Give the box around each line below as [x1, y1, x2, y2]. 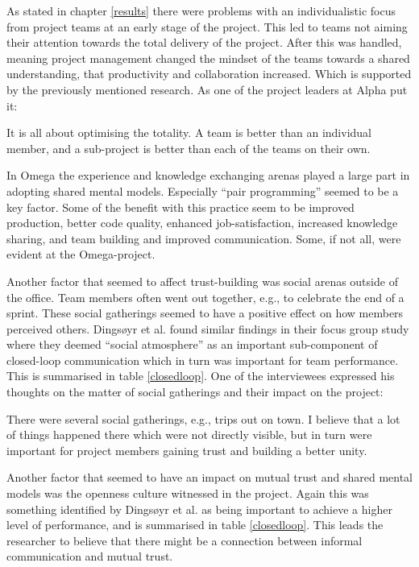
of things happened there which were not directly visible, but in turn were [6, 426, 372, 443]
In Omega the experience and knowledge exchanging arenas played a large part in [6, 167, 410, 184]
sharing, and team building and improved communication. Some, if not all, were [6, 230, 401, 246]
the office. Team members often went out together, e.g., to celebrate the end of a [6, 288, 404, 305]
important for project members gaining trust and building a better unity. [6, 441, 367, 458]
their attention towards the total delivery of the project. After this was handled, [6, 34, 402, 51]
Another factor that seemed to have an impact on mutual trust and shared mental [6, 469, 413, 486]
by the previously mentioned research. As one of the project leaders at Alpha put [6, 81, 408, 97]
